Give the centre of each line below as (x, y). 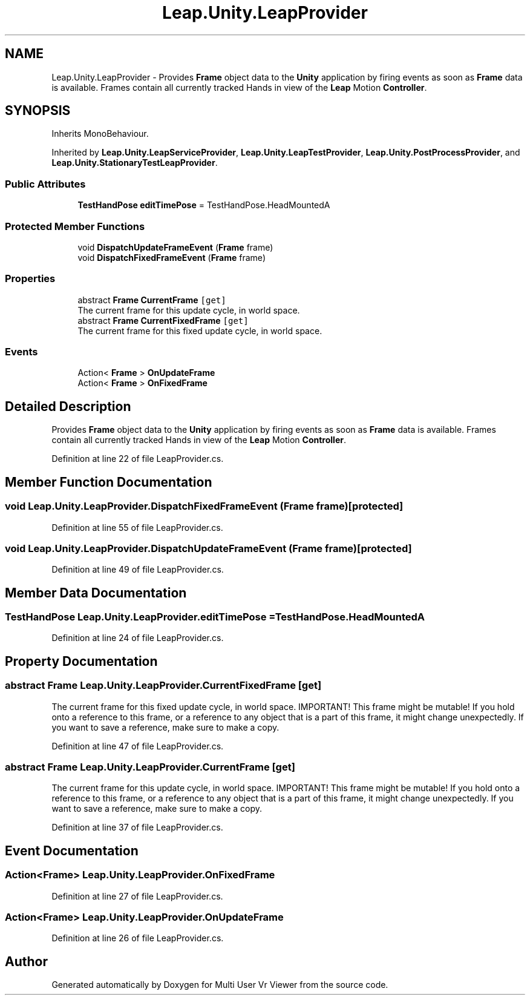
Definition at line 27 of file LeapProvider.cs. (137, 896)
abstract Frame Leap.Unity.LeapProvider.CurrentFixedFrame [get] (163, 686)
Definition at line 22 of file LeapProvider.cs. (138, 459)
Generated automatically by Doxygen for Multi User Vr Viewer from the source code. (220, 985)
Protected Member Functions (75, 226)
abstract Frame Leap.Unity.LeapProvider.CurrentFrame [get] (150, 767)
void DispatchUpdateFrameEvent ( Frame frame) (175, 247)
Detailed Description (68, 406)
